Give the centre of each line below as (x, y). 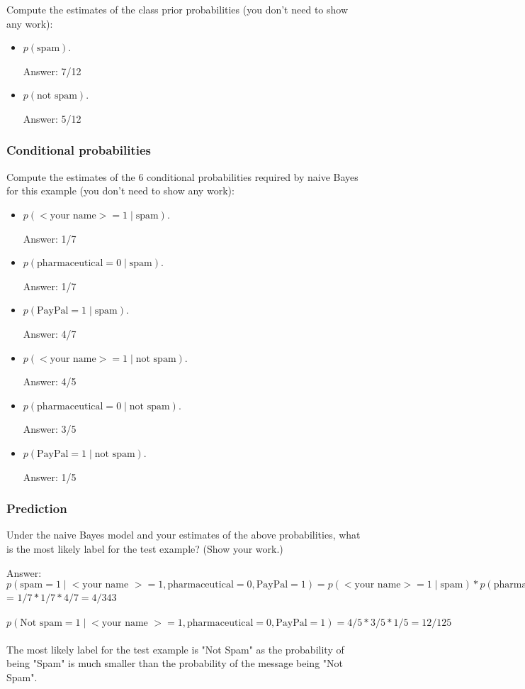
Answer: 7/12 (52, 71)
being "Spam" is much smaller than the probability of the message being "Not (175, 663)
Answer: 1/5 (50, 476)
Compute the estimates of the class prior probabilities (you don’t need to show (177, 9)
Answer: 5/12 (52, 118)
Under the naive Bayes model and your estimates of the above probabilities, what (184, 535)
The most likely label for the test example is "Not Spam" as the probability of (175, 649)
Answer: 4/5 (50, 381)
